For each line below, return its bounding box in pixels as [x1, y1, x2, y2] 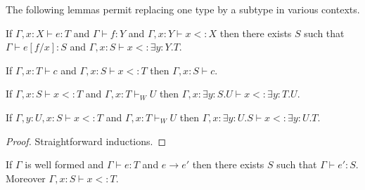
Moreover [6, 170, 46, 185]
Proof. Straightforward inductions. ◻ [6, 133, 167, 148]
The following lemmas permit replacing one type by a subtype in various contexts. [6, 2, 360, 16]
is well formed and [25, 157, 104, 172]
